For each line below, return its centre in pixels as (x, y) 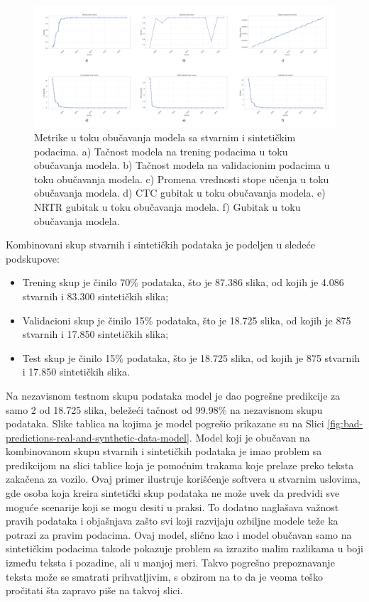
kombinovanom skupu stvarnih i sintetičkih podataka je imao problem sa (164, 451)
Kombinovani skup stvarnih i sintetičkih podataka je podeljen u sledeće (160, 245)
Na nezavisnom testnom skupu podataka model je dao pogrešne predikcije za (173, 395)
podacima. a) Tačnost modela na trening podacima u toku (161, 151)
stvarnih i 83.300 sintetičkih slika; (95, 296)
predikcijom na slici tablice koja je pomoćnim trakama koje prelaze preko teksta (180, 465)
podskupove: (33, 258)
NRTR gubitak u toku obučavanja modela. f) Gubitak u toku (167, 206)
